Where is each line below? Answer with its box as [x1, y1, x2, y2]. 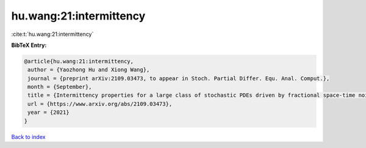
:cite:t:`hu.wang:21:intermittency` [11, 30, 94, 38]
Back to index [11, 133, 46, 140]
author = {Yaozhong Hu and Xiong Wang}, [27, 66, 150, 73]
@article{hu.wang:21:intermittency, [24, 58, 134, 65]
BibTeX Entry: [11, 41, 47, 49]
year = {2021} [27, 109, 70, 116]
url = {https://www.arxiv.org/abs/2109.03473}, [27, 100, 173, 107]
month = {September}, [27, 83, 92, 91]
